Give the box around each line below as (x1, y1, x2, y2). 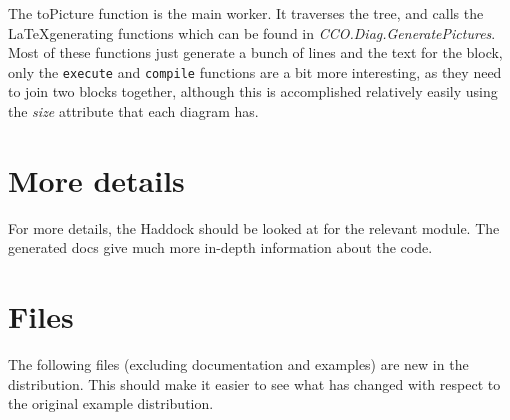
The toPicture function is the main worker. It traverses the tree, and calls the (8, 3, 484, 23)
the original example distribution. (8, 393, 214, 414)
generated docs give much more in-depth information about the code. (8, 237, 433, 258)
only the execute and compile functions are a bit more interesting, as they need (8, 61, 502, 82)
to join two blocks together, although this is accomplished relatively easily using (8, 81, 498, 102)
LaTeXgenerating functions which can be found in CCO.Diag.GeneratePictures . (8, 22, 496, 43)
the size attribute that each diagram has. (8, 101, 259, 122)
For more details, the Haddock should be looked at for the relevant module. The (8, 217, 500, 238)
